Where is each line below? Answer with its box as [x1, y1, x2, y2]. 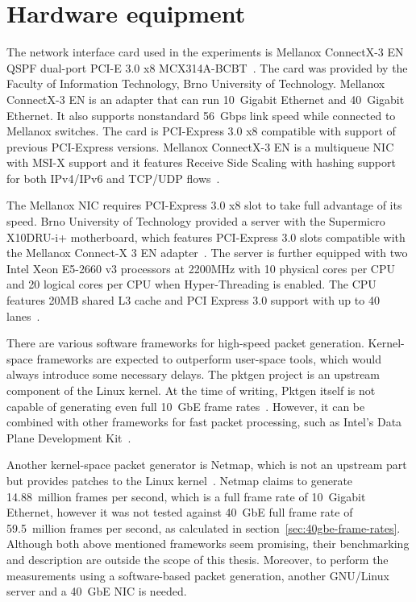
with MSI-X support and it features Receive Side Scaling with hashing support [6, 154, 396, 171]
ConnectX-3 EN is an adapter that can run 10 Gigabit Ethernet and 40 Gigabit [6, 90, 405, 107]
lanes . [6, 307, 40, 324]
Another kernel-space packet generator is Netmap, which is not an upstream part [6, 456, 407, 473]
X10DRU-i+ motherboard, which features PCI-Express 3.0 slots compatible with [6, 228, 406, 245]
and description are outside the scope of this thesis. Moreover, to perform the [6, 550, 389, 567]
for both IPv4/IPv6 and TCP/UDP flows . [6, 169, 220, 186]
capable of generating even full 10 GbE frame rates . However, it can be [6, 397, 365, 414]
